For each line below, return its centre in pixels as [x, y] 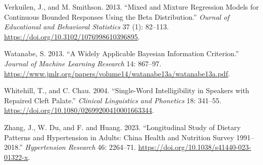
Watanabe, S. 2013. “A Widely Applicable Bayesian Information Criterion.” [122, 53]
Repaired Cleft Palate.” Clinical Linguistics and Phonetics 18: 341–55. [113, 100]
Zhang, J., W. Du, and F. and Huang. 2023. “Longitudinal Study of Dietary [122, 127]
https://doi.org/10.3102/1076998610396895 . [72, 36]
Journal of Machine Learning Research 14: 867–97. [83, 63]
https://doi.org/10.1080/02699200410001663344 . [79, 110]
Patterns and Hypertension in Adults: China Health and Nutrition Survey [119, 137]
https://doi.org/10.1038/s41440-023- [195, 147]
